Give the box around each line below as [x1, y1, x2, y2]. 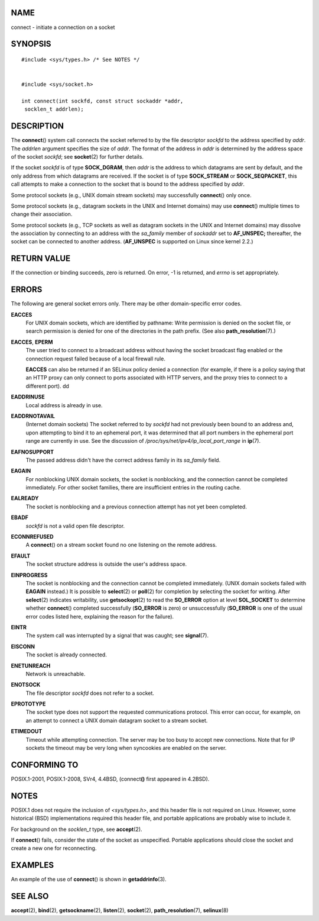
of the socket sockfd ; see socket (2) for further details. [11, 153, 144, 160]
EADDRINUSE [11, 394, 45, 401]
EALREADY [11, 495, 39, 502]
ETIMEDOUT [11, 728, 43, 735]
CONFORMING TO [11, 759, 79, 769]
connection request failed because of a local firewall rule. [25, 355, 165, 362]
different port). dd [25, 382, 69, 389]
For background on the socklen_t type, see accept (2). [11, 826, 142, 833]
